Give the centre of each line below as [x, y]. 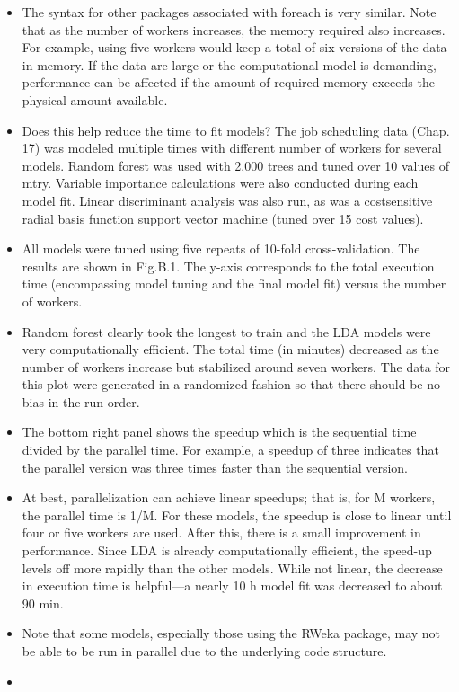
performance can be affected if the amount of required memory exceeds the [228, 82]
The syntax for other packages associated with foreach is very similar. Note [229, 12]
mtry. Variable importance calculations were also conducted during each [220, 183]
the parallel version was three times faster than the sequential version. [215, 467]
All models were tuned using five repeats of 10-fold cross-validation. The [221, 248]
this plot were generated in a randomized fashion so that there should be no [231, 384]
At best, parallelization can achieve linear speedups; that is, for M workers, [229, 497]
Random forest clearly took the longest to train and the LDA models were [226, 331]
